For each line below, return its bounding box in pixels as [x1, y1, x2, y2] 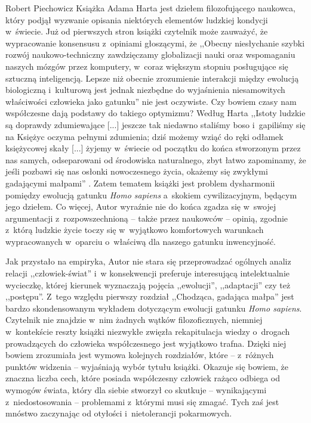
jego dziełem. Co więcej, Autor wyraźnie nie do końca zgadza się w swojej [5, 200, 276, 213]
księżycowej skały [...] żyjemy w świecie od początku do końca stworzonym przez [5, 142, 301, 154]
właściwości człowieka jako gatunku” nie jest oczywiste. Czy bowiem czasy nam [5, 95, 297, 107]
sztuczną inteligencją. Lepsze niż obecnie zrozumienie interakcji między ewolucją [5, 71, 299, 84]
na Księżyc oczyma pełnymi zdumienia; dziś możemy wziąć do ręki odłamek [5, 130, 284, 142]
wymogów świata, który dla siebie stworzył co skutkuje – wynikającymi [5, 384, 267, 396]
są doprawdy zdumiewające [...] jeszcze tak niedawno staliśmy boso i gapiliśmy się [5, 118, 306, 130]
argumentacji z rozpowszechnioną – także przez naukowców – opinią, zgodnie [5, 211, 288, 224]
